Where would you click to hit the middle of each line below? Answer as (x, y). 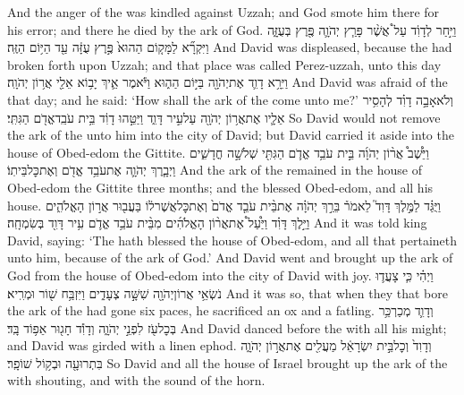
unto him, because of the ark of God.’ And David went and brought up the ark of (230, 258)
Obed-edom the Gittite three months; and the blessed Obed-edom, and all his (220, 187)
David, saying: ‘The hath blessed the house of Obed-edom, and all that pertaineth (232, 240)
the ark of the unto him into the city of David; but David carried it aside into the (231, 135)
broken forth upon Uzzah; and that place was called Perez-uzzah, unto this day (224, 64)
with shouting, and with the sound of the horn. (136, 380)
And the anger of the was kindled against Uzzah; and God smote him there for (224, 12)
